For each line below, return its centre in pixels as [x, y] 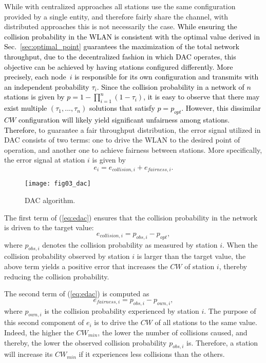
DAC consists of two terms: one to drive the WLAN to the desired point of [122, 140]
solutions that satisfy [122, 108]
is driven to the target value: [49, 227]
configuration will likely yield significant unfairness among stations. [124, 119]
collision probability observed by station [67, 256]
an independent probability [47, 86]
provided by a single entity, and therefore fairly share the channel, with [116, 16]
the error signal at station [45, 160]
